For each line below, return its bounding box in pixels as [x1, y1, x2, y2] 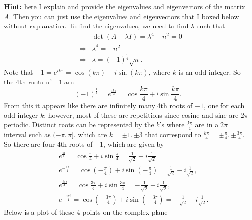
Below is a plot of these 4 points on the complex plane [4, 207, 168, 217]
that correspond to [145, 129, 201, 139]
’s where [159, 119, 185, 130]
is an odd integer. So [178, 67, 241, 77]
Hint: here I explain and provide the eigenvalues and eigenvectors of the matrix [4, 1, 245, 11]
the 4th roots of [4, 76, 51, 86]
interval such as [4, 129, 51, 139]
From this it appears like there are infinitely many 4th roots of [4, 100, 193, 110]
